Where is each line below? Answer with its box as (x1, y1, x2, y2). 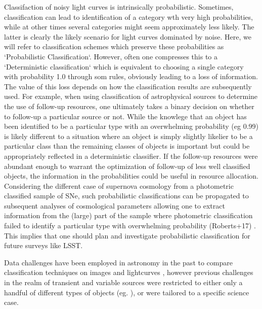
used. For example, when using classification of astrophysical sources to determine (4, 91, 258, 101)
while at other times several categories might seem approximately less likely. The (4, 21, 254, 32)
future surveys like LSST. (4, 240, 83, 251)
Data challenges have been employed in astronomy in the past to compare (4, 257, 233, 267)
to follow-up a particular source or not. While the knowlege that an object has (4, 111, 247, 121)
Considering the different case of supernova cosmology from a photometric (4, 180, 234, 191)
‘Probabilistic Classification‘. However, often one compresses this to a (4, 51, 217, 61)
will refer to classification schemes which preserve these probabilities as (4, 41, 224, 52)
